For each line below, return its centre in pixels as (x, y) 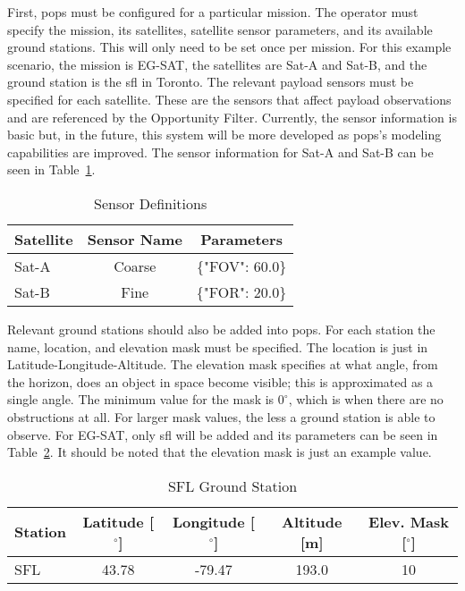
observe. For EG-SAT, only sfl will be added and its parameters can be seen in (223, 434)
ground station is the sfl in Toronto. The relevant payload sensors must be (211, 82)
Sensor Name (135, 239)
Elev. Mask (409, 521)
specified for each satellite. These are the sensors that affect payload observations (229, 99)
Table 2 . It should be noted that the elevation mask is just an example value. (220, 452)
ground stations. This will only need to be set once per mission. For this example (229, 47)
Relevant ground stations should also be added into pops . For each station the (221, 329)
